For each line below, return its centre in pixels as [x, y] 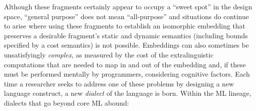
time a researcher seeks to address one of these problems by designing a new [119, 83]
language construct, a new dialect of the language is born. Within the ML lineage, [128, 93]
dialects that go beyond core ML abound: [67, 102]
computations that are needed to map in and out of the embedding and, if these [125, 64]
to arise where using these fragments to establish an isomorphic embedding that [125, 26]
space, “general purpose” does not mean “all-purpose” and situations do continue [127, 16]
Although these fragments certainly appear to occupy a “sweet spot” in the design [128, 6]
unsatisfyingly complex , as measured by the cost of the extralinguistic [109, 54]
